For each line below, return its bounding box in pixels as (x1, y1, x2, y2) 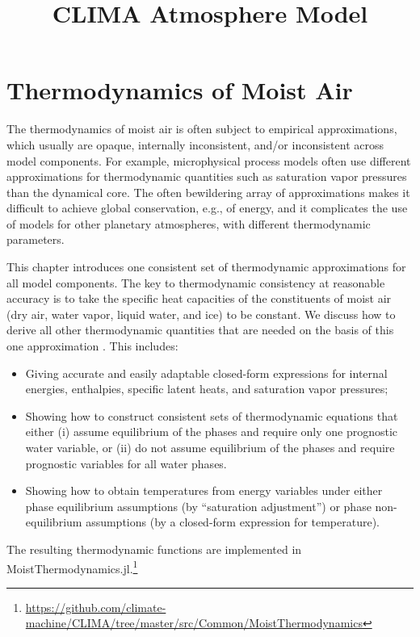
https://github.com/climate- (25, 598, 166, 615)
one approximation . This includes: (6, 337, 178, 354)
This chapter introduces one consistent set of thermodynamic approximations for (6, 258, 406, 275)
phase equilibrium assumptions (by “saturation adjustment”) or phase (25, 497, 372, 514)
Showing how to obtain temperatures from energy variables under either (25, 482, 383, 499)
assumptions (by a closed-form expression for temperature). (86, 513, 380, 530)
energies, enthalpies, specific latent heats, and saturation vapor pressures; (25, 380, 388, 397)
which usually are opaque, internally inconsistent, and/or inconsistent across (6, 136, 384, 153)
